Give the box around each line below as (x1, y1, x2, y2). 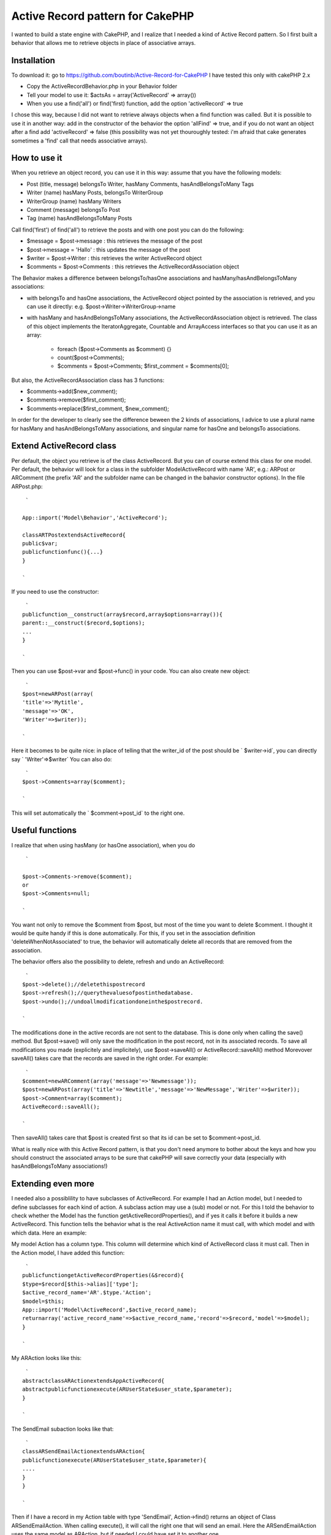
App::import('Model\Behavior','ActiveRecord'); (22, 514, 168, 521)
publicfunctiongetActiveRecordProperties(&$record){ (22, 1272, 184, 1279)
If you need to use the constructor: (11, 588, 99, 596)
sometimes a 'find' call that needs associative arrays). (11, 137, 148, 144)
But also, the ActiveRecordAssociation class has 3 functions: (11, 376, 165, 384)
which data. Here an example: (11, 1229, 87, 1237)
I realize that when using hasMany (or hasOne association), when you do (11, 841, 196, 849)
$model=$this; (22, 1297, 64, 1305)
